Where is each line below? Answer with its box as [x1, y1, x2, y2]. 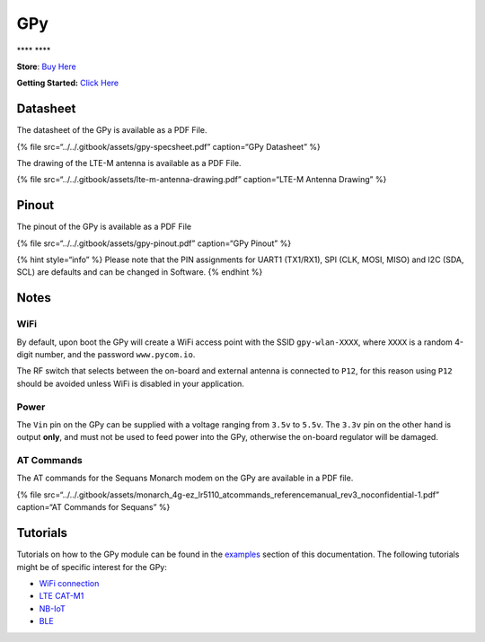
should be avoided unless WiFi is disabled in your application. [16, 378, 244, 389]
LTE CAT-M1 [39, 591, 84, 602]
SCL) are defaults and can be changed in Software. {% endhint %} [16, 267, 263, 277]
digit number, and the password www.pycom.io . [16, 349, 196, 360]
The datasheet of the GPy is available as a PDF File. [16, 125, 207, 136]
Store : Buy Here [16, 61, 76, 72]
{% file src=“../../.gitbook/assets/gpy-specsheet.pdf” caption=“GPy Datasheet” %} [16, 141, 321, 152]
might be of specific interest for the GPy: [16, 561, 168, 572]
